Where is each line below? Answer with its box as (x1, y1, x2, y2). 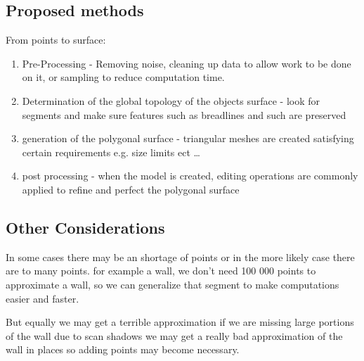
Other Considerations (6, 216, 165, 238)
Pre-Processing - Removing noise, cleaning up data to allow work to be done (22, 56, 351, 70)
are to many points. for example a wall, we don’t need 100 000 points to (6, 263, 316, 278)
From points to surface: (6, 32, 106, 47)
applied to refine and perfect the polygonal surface (22, 182, 240, 196)
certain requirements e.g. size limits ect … (22, 144, 200, 159)
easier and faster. (6, 291, 79, 305)
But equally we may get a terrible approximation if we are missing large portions (6, 315, 354, 329)
